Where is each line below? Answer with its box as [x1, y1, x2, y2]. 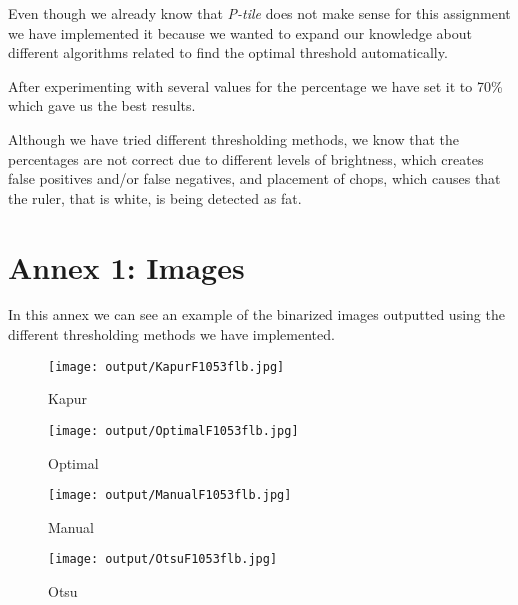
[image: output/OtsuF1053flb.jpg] [48, 552, 278, 567]
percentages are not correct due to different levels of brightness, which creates [8, 148, 484, 169]
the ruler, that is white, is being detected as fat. [8, 187, 302, 208]
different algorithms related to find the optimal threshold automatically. [8, 42, 448, 63]
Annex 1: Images [8, 246, 245, 287]
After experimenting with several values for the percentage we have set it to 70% [8, 75, 503, 96]
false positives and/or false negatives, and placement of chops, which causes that [8, 168, 501, 189]
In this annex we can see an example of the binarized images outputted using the [8, 304, 505, 325]
